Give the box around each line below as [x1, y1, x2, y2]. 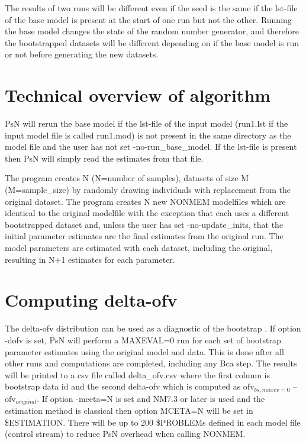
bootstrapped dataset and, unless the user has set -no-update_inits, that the [5, 218, 284, 230]
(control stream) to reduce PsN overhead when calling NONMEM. [5, 427, 246, 440]
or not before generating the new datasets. [5, 48, 159, 60]
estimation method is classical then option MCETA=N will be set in [5, 404, 253, 417]
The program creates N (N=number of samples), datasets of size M [5, 172, 249, 184]
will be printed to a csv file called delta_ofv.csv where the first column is [5, 368, 270, 381]
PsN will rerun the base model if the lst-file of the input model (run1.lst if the [5, 117, 288, 130]
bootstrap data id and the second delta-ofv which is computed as [5, 380, 241, 392]
